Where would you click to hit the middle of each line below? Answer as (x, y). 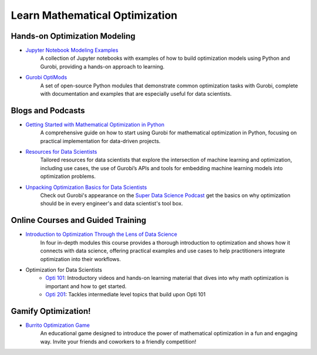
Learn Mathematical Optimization (94, 15)
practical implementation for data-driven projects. (100, 141)
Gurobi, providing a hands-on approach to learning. (102, 66)
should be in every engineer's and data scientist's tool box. (112, 204)
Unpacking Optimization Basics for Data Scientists (86, 187)
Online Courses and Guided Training (79, 220)
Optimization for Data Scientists (64, 269)
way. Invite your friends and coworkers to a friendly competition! (118, 342)
